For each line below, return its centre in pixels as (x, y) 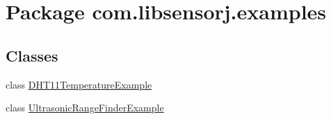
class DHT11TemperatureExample (79, 84)
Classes (32, 55)
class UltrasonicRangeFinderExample (85, 108)
